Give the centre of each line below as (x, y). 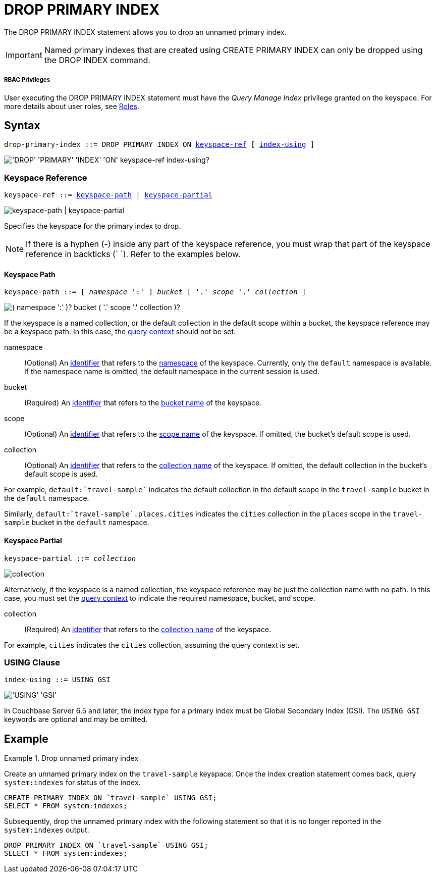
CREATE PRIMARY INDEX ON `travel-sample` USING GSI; (111, 798)
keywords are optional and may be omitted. (76, 719)
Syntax (22, 125)
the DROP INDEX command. (97, 60)
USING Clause (32, 662)
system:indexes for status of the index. (72, 783)
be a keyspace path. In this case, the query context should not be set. (120, 332)
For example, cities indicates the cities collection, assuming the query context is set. (152, 645)
